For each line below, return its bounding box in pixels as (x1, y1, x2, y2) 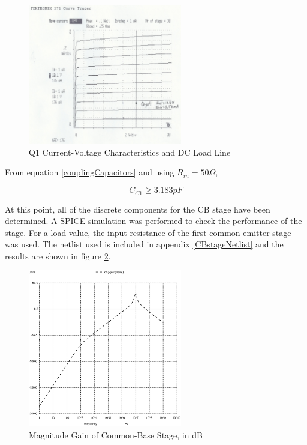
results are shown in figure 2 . (5, 249, 111, 262)
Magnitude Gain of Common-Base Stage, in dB (29, 429, 203, 441)
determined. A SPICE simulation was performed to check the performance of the (5, 214, 302, 227)
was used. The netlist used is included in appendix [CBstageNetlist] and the (5, 238, 284, 250)
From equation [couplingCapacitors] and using (5, 166, 174, 178)
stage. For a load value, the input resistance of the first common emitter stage (5, 226, 291, 238)
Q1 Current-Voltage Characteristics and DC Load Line (29, 145, 231, 158)
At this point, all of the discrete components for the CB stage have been (5, 202, 270, 215)
